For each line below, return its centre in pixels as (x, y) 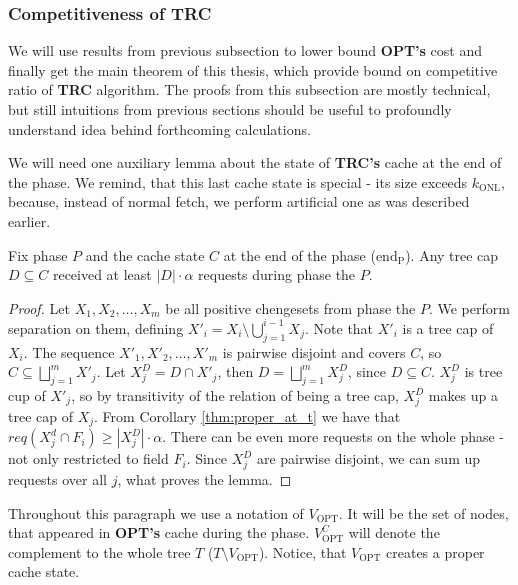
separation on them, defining (96, 327)
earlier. (29, 220)
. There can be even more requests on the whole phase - (333, 436)
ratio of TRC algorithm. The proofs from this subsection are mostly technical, (249, 89)
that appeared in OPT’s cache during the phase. (159, 532)
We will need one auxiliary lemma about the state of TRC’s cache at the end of (255, 162)
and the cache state (145, 254)
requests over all (57, 478)
